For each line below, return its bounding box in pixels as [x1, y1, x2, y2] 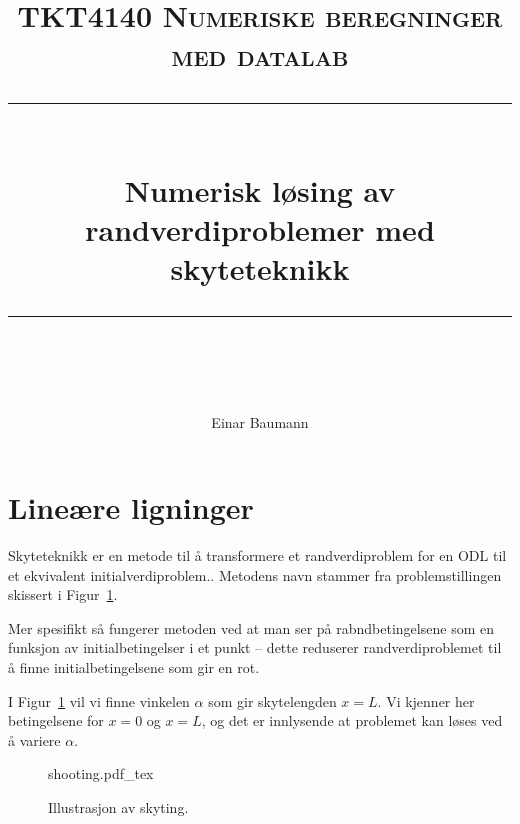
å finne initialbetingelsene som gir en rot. [8, 657, 260, 677]
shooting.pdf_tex [48, 763, 154, 784]
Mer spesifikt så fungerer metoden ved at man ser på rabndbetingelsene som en [8, 617, 494, 638]
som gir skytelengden [208, 690, 337, 711]
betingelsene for [8, 710, 104, 731]
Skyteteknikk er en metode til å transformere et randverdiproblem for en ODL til [8, 545, 507, 566]
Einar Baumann [211, 411, 309, 432]
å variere [8, 729, 61, 750]
